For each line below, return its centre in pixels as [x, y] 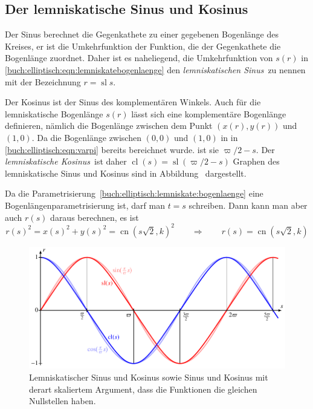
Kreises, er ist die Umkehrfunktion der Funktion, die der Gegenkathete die [143, 46]
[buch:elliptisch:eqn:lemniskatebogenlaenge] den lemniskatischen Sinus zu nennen [155, 69]
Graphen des [256, 161]
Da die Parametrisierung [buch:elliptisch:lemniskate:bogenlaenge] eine [134, 193]
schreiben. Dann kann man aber [248, 205]
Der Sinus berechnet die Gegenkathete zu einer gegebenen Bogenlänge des [142, 34]
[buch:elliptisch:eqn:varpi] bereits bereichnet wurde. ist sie [112, 149]
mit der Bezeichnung [43, 81]
